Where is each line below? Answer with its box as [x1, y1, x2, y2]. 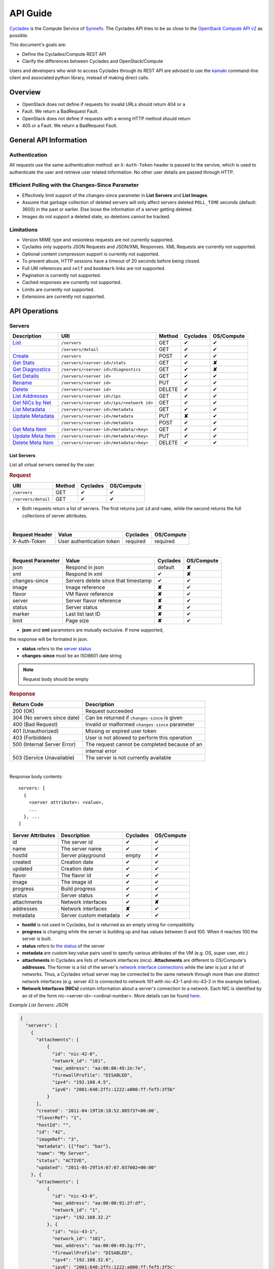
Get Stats [12, 359, 35, 366]
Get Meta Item [12, 426, 47, 433]
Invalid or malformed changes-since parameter [85, 721, 195, 728]
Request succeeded [85, 708, 133, 715]
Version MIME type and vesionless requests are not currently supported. [22, 237, 174, 243]
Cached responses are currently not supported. [22, 279, 122, 285]
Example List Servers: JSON [9, 1001, 68, 1008]
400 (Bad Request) [12, 721, 58, 728]
